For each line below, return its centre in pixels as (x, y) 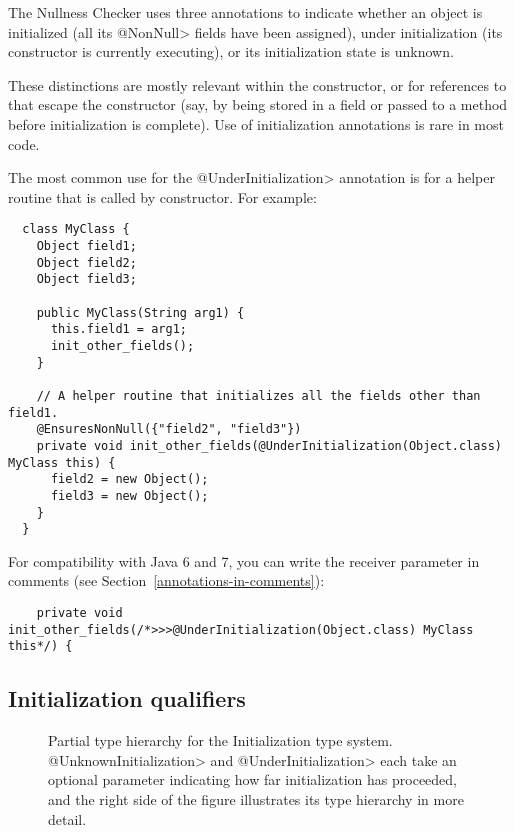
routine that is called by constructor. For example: (162, 196)
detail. (67, 818)
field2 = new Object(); (129, 479)
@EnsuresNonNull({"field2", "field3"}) (169, 429)
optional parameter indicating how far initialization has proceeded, (253, 779)
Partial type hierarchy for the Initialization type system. (220, 740)
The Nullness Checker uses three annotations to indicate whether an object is (245, 12)
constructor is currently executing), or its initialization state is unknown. (231, 51)
